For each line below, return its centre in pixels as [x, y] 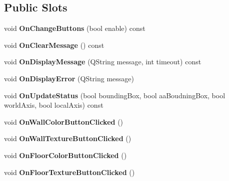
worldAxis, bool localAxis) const [54, 105]
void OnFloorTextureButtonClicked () [69, 172]
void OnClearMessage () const [54, 45]
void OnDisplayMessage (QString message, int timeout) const [103, 62]
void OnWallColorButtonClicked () [64, 121]
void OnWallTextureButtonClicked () [68, 138]
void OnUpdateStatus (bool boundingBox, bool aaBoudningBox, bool [115, 95]
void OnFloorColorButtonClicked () [65, 155]
